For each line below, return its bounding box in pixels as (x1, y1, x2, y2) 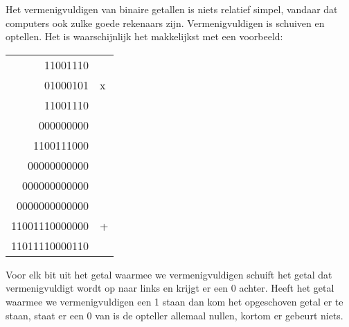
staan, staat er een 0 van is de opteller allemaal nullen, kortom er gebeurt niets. (6, 308, 343, 322)
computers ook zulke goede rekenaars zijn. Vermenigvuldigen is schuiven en (6, 15, 325, 30)
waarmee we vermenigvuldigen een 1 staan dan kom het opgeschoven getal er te (6, 294, 343, 308)
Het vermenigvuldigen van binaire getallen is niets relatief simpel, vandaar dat (6, 2, 338, 16)
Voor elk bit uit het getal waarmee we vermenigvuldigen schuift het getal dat (6, 267, 332, 281)
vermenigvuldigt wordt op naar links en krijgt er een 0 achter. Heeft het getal (6, 281, 334, 295)
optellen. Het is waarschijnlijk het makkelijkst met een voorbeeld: (6, 29, 283, 44)
